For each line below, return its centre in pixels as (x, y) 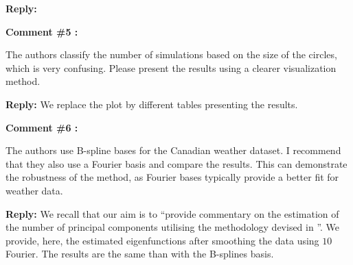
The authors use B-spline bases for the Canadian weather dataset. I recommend (173, 150)
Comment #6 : (42, 127)
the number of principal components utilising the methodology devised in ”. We (173, 227)
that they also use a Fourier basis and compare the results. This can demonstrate (176, 163)
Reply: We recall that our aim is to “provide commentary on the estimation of (172, 213)
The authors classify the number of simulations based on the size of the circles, (171, 54)
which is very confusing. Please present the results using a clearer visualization (171, 67)
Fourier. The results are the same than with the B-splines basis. (140, 254)
